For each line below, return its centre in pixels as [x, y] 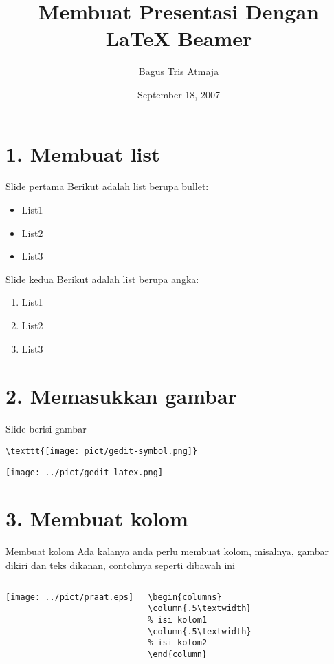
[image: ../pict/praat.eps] [70, 597]
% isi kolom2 [178, 643]
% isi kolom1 [178, 620]
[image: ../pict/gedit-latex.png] [85, 472]
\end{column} [178, 654]
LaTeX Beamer [179, 38]
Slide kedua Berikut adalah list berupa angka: [102, 279]
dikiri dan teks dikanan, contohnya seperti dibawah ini [120, 564]
